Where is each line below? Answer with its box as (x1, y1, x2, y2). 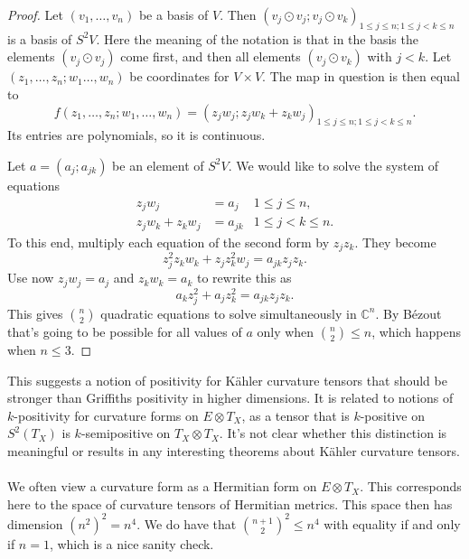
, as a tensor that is (241, 405, 350, 424)
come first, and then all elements (120, 47, 301, 66)
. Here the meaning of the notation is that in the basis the (96, 29, 418, 48)
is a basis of (7, 29, 72, 48)
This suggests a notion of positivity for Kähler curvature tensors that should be (7, 370, 447, 389)
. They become (354, 232, 436, 251)
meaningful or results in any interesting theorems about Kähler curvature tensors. (7, 441, 460, 460)
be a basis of (138, 5, 209, 23)
